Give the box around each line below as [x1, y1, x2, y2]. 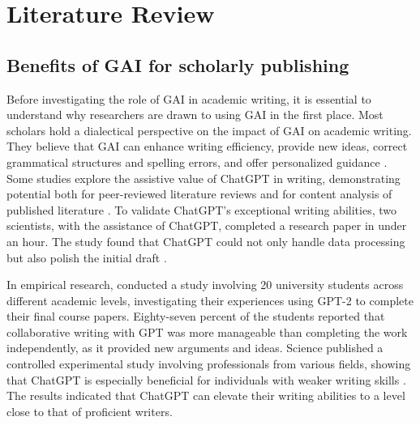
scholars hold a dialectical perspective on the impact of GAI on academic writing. [6, 121, 412, 138]
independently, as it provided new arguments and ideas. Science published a [6, 339, 384, 356]
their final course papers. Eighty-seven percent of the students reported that [6, 308, 385, 325]
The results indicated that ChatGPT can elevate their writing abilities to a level [6, 387, 405, 404]
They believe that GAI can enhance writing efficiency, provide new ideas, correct [6, 138, 408, 155]
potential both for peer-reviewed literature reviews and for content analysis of [6, 185, 392, 202]
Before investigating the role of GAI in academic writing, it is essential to [6, 90, 371, 107]
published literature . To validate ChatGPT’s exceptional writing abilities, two [6, 201, 396, 218]
